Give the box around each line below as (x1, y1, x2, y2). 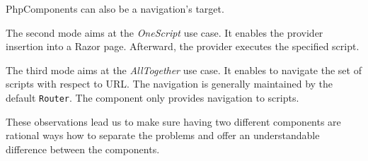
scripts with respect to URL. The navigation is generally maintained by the (6, 76, 333, 91)
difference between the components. (6, 141, 160, 156)
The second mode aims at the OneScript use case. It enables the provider (6, 25, 323, 40)
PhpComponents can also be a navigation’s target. (6, 1, 224, 16)
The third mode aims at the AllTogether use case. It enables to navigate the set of (6, 62, 362, 77)
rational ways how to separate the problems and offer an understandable (6, 128, 320, 143)
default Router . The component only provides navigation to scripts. (6, 90, 299, 105)
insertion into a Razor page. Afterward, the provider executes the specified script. (6, 39, 360, 54)
